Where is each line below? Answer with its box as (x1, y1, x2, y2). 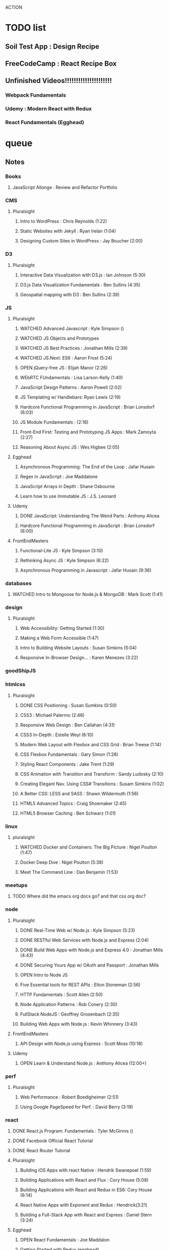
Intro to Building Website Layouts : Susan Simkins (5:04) (20, 645, 137, 651)
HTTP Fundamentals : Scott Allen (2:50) (20, 991, 103, 997)
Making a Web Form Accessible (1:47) (20, 635, 99, 641)
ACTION (5, 5, 23, 10)
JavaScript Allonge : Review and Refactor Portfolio (12, 184, 118, 190)
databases (5, 580, 32, 587)
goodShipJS (5, 667, 36, 674)
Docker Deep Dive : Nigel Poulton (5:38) (20, 859, 103, 865)
